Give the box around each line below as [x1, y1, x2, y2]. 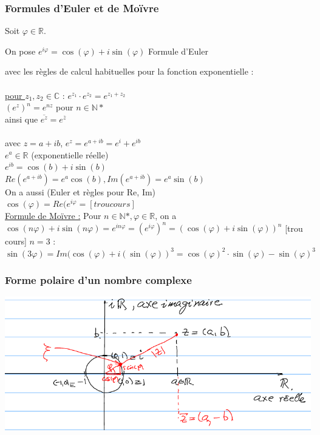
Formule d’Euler [148, 44, 208, 57]
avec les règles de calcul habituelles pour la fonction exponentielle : [5, 65, 254, 78]
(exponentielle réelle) [31, 148, 109, 161]
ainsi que [5, 112, 38, 125]
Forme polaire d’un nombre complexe [5, 272, 192, 288]
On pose [5, 44, 36, 57]
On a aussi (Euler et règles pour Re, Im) [5, 185, 156, 198]
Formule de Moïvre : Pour [5, 209, 101, 221]
